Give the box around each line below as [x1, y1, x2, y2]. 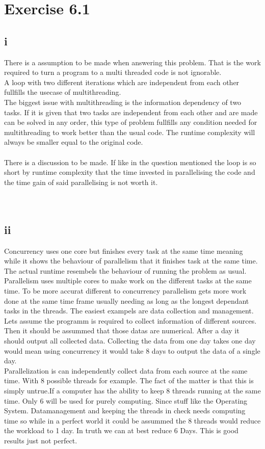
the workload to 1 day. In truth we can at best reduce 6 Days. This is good [4, 425, 238, 436]
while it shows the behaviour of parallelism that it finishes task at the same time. [4, 255, 258, 266]
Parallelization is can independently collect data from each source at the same [4, 365, 248, 376]
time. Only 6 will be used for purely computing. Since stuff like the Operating [4, 395, 248, 406]
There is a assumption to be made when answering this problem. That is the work [4, 57, 261, 67]
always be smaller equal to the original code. [4, 137, 143, 147]
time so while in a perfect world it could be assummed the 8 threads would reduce [4, 415, 261, 426]
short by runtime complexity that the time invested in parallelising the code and [4, 167, 255, 177]
